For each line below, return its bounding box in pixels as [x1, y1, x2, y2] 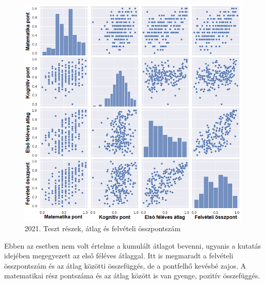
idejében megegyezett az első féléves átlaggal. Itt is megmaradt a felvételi [4, 250, 233, 261]
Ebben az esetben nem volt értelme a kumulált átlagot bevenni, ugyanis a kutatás [4, 240, 261, 251]
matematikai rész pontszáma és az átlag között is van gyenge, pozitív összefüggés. [4, 270, 260, 281]
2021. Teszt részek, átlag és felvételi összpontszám [25, 223, 181, 233]
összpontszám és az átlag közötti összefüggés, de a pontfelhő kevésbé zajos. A [4, 260, 246, 271]
